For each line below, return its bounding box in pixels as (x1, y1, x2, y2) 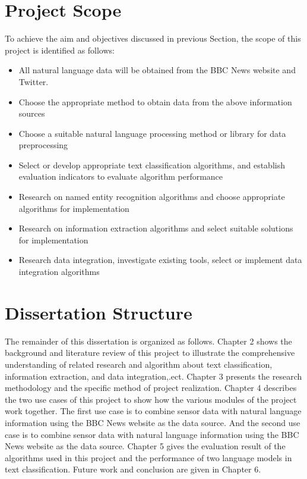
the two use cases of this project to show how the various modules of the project (5, 393, 297, 405)
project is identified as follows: (5, 43, 115, 56)
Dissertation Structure (5, 300, 192, 324)
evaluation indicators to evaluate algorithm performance (18, 170, 223, 183)
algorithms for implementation (18, 202, 129, 214)
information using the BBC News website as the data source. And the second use (5, 416, 300, 428)
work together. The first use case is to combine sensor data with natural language (5, 405, 302, 417)
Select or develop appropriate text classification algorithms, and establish (18, 158, 285, 171)
